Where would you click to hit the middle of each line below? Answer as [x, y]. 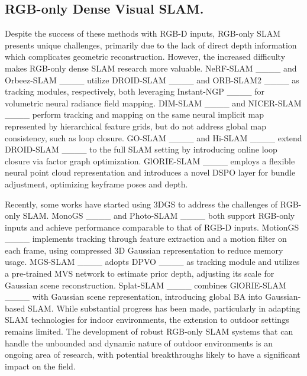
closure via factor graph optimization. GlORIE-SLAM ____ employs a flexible [150, 161]
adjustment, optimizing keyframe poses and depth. [96, 184]
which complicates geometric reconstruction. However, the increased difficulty [145, 56]
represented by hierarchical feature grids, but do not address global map [135, 126]
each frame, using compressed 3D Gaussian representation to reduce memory [144, 250]
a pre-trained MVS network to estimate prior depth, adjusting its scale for [140, 273]
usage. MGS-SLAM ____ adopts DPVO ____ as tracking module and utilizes [152, 262]
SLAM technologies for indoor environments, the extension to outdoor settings [147, 320]
